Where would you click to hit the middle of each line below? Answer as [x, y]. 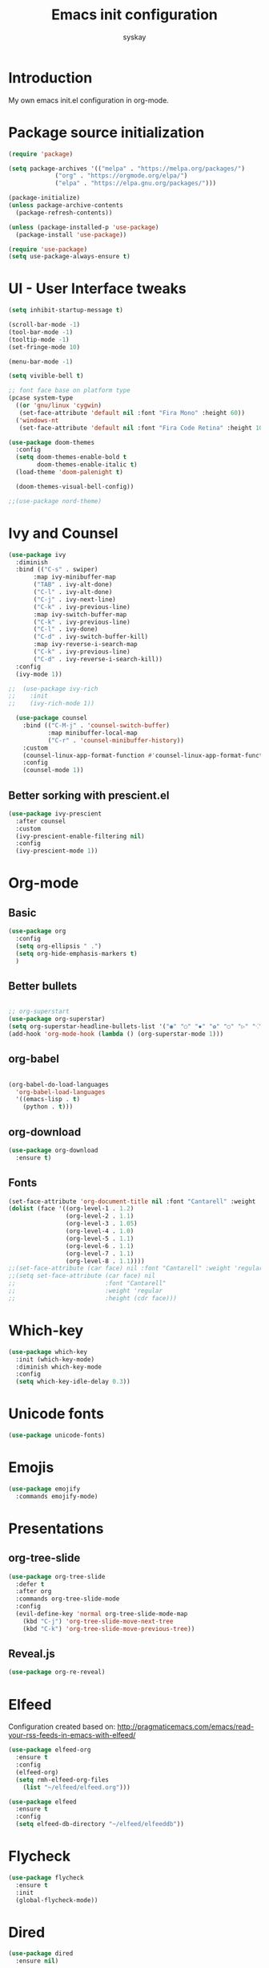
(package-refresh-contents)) [64, 213]
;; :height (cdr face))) [93, 1298]
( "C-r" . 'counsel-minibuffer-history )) [116, 740]
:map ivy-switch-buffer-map [80, 614]
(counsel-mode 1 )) [53, 771]
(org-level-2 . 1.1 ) [100, 1216]
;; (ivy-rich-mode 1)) [51, 704]
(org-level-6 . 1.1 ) [100, 1246]
